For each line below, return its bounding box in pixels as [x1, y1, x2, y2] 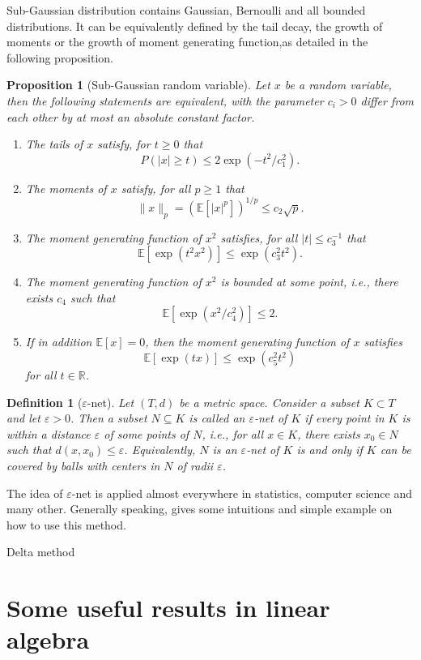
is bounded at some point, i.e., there [220, 273, 398, 290]
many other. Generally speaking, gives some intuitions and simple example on [6, 500, 393, 517]
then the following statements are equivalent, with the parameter [6, 92, 324, 109]
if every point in [304, 409, 385, 426]
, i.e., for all [202, 425, 264, 442]
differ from [360, 92, 415, 109]
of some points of [104, 425, 189, 442]
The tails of [25, 135, 83, 152]
